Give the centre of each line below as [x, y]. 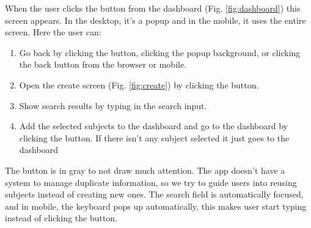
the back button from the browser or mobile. [103, 64]
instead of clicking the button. [61, 218]
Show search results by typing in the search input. [113, 105]
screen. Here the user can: [53, 32]
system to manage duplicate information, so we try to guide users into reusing [151, 182]
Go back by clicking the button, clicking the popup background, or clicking [160, 52]
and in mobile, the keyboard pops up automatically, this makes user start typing [156, 206]
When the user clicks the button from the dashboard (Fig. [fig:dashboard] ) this [153, 8]
